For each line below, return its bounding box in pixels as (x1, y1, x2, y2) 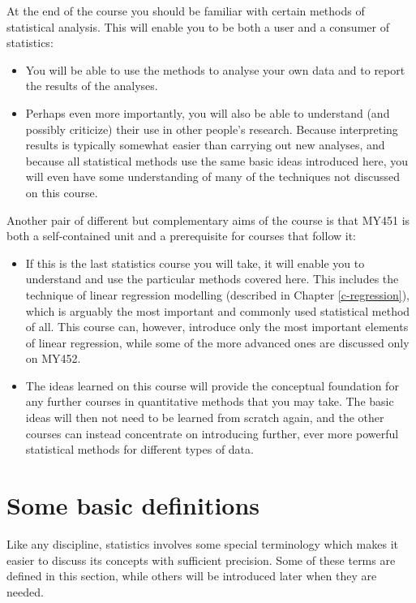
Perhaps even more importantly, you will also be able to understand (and (25, 104, 390, 121)
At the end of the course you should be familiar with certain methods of (6, 2, 365, 19)
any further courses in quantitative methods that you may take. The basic (25, 393, 394, 410)
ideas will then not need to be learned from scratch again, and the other (25, 409, 384, 426)
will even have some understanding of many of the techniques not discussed (25, 168, 401, 185)
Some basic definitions (6, 489, 260, 522)
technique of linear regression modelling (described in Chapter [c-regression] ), (25, 286, 410, 303)
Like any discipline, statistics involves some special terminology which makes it (6, 535, 399, 552)
